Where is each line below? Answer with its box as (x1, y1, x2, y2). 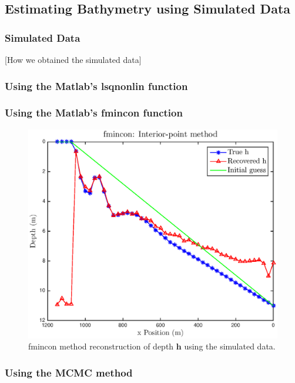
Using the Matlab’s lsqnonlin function (5, 78, 188, 93)
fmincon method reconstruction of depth (28, 340, 174, 352)
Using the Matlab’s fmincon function (5, 105, 183, 120)
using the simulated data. (184, 340, 276, 352)
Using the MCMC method (5, 365, 133, 379)
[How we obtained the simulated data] (5, 54, 142, 65)
